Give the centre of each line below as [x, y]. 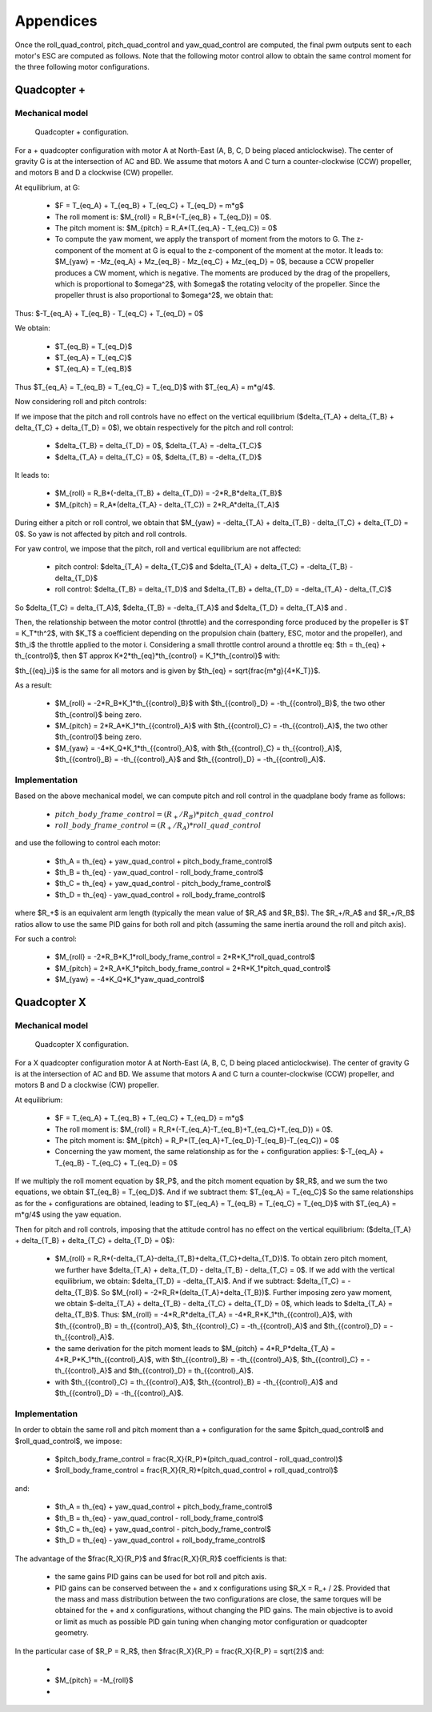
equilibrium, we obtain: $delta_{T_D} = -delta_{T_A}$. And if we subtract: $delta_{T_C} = [200, 1281]
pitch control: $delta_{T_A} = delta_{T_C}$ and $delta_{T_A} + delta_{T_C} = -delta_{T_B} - [204, 567]
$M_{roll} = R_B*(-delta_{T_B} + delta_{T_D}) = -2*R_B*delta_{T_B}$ [169, 493]
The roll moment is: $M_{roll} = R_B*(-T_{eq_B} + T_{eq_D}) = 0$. [163, 217]
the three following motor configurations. [82, 67]
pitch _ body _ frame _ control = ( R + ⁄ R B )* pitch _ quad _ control [164, 815]
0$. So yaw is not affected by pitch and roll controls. [101, 534]
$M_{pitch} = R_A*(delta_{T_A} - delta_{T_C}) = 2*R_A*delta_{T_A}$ [167, 504]
